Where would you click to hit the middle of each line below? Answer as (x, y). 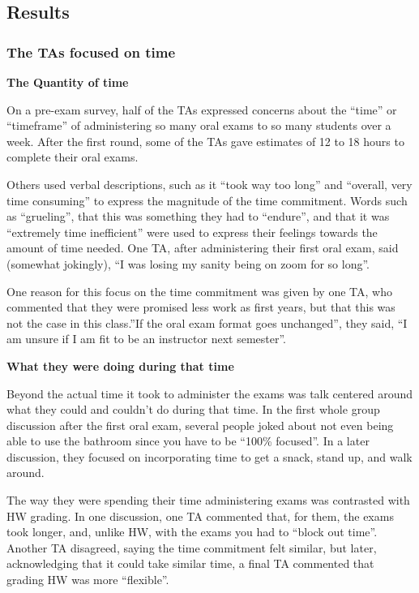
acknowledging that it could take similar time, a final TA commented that (190, 563)
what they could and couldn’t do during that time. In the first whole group (193, 409)
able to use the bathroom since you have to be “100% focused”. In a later (188, 441)
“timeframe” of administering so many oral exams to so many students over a (199, 125)
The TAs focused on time (91, 52)
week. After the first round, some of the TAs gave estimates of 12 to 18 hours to (205, 141)
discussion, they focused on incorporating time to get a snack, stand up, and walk (209, 456)
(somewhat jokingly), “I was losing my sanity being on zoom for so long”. (188, 263)
